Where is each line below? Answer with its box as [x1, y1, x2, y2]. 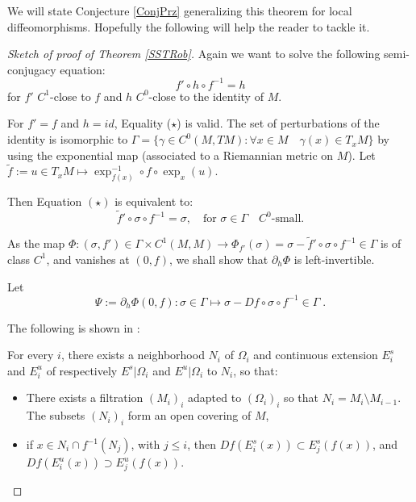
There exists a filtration [26, 389, 144, 406]
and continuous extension [253, 346, 378, 363]
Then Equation [7, 193, 82, 210]
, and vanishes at [46, 250, 130, 267]
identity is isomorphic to [7, 131, 128, 148]
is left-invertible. [293, 250, 375, 267]
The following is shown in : [7, 319, 140, 336]
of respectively [46, 362, 118, 379]
